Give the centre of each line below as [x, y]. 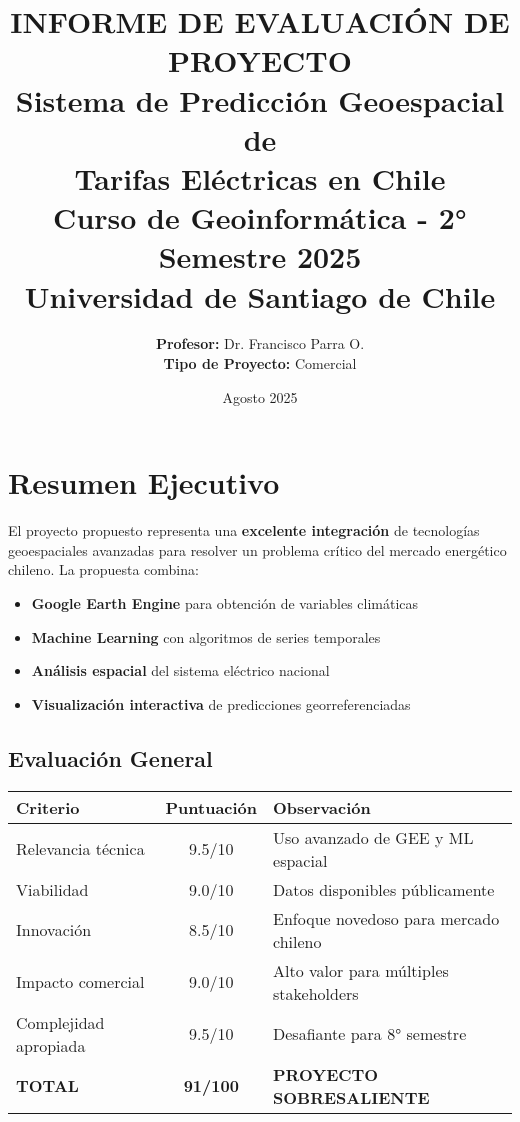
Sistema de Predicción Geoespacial [260, 99]
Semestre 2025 [260, 256]
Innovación [54, 930]
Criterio [48, 807]
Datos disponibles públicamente [384, 889]
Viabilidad [52, 889]
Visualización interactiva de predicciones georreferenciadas [221, 703]
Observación [322, 807]
